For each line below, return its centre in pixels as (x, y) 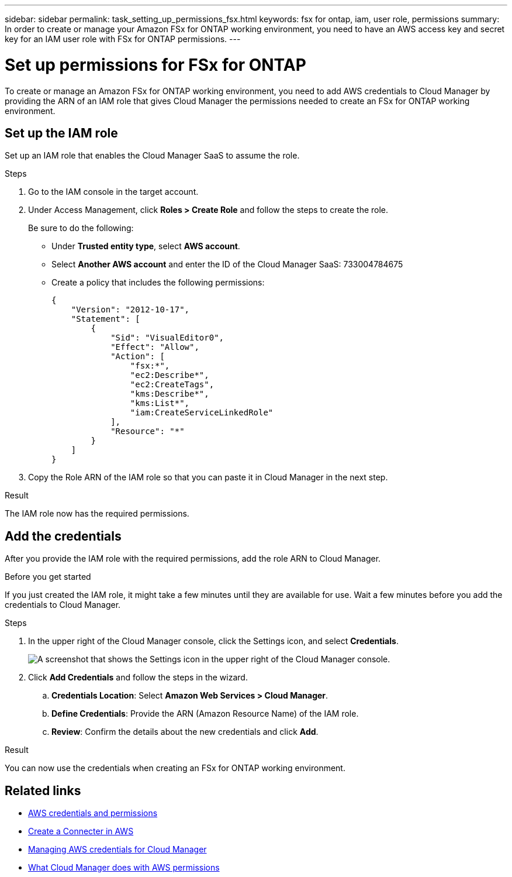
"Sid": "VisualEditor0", (167, 338)
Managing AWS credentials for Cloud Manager (117, 850)
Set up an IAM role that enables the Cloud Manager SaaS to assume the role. (152, 156)
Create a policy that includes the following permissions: (158, 283)
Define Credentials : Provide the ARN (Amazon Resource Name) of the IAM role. (205, 714)
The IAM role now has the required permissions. (97, 514)
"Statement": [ (105, 319)
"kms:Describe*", (169, 394)
